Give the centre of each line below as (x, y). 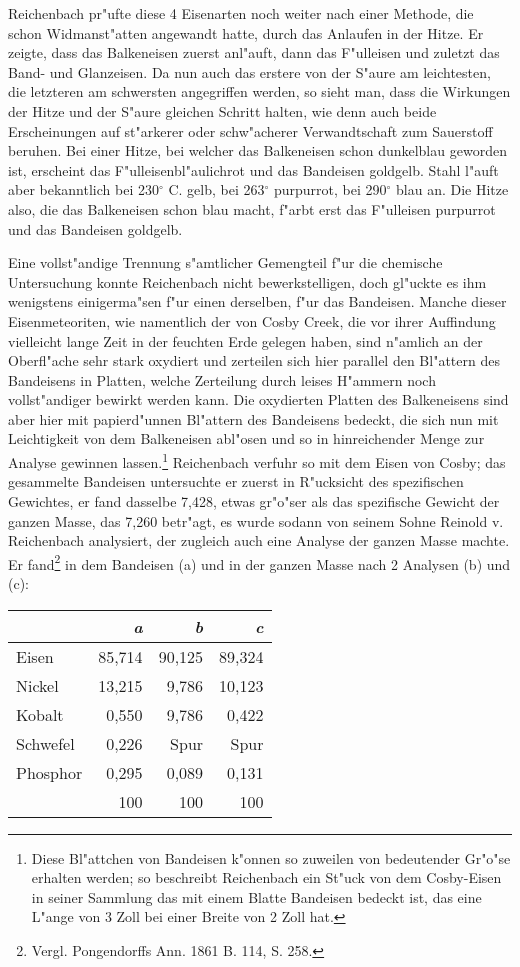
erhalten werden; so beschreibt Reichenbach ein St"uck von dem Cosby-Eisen (266, 877)
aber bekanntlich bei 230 (83, 189)
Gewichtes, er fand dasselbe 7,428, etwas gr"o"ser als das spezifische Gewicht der (254, 500)
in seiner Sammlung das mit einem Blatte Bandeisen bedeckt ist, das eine (256, 896)
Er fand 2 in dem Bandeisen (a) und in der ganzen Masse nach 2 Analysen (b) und (259, 562)
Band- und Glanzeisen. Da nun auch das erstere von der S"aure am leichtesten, (249, 71)
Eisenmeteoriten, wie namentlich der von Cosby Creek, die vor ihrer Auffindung (252, 320)
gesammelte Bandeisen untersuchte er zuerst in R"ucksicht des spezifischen (236, 481)
